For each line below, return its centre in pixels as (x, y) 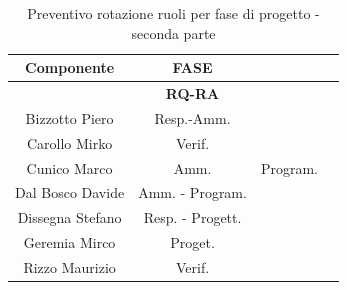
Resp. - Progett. (192, 217)
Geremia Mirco (69, 242)
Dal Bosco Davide (70, 192)
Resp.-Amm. (192, 117)
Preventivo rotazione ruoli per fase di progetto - (173, 13)
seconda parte (173, 32)
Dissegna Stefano (69, 217)
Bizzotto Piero (69, 117)
